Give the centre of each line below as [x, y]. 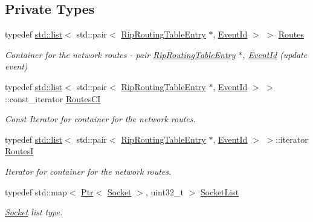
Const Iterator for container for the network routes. [100, 119]
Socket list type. [34, 212]
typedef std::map [36, 191]
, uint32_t [164, 191]
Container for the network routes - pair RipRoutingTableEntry [120, 54]
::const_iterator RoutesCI [53, 98]
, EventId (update [275, 54]
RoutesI [19, 151]
